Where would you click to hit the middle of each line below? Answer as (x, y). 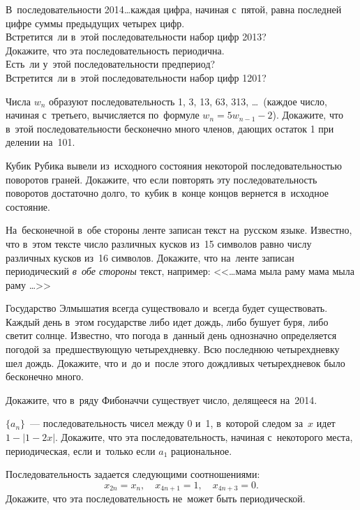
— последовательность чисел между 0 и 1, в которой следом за (167, 423)
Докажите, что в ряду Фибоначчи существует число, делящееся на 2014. (162, 399)
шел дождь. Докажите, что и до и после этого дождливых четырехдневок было (175, 362)
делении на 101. (40, 142)
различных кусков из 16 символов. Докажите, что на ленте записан (150, 257)
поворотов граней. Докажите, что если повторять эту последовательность (162, 179)
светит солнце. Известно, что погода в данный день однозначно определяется (171, 335)
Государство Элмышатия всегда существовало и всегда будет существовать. (167, 308)
